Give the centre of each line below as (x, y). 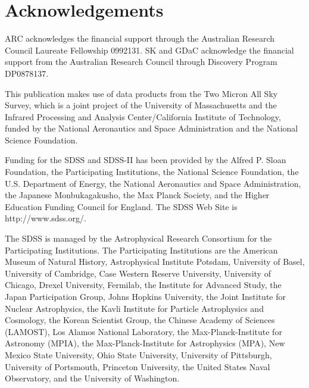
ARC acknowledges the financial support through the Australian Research (140, 38)
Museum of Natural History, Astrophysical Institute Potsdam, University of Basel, (155, 262)
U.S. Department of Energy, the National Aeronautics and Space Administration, (153, 183)
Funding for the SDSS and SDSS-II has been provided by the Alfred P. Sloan (146, 160)
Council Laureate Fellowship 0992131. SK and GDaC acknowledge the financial (149, 50)
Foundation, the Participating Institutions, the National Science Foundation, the (152, 172)
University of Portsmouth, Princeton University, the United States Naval (138, 366)
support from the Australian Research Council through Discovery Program (141, 62)
